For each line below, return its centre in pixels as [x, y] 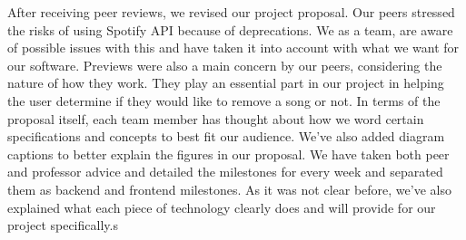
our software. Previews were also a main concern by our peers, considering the [225, 65]
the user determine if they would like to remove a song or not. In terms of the [224, 100]
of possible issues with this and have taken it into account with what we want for [233, 48]
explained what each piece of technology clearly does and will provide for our [222, 207]
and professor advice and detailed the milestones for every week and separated [225, 172]
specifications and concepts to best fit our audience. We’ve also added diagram [226, 136]
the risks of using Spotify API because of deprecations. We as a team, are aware [230, 29]
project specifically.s [63, 225]
